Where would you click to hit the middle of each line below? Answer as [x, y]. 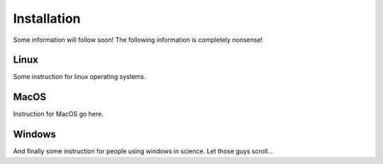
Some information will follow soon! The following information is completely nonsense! [138, 40]
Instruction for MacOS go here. [59, 114]
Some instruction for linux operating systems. [79, 77]
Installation [47, 18]
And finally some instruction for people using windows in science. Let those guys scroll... [143, 151]
